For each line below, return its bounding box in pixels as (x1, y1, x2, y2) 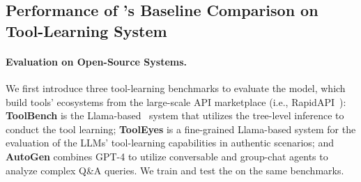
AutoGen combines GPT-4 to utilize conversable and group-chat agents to (6, 149, 328, 163)
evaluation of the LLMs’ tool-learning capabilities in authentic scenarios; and (6, 135, 334, 150)
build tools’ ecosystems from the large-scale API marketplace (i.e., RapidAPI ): (6, 94, 346, 109)
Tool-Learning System (6, 20, 167, 41)
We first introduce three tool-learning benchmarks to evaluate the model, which (6, 80, 346, 95)
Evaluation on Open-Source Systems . (6, 54, 187, 68)
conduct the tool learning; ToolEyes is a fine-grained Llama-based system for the (6, 121, 356, 136)
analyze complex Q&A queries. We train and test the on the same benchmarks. (6, 162, 344, 177)
